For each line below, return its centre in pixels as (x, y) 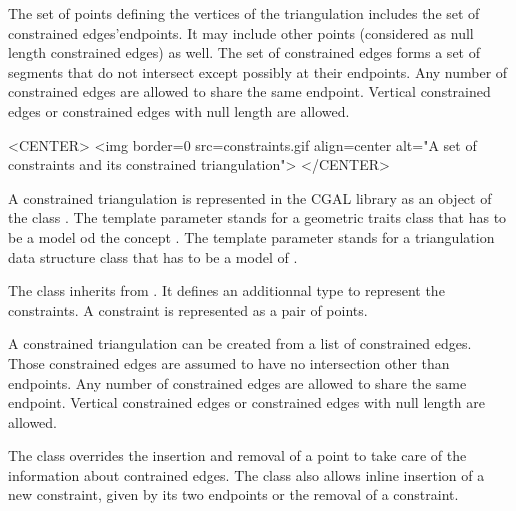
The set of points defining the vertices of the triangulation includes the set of (244, 13)
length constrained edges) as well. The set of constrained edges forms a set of (244, 52)
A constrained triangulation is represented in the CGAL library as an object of (250, 197)
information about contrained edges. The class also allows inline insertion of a (246, 474)
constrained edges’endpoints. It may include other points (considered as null (241, 32)
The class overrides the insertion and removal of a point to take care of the (237, 455)
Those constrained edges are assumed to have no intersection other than (229, 362)
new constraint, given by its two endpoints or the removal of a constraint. (233, 494)
